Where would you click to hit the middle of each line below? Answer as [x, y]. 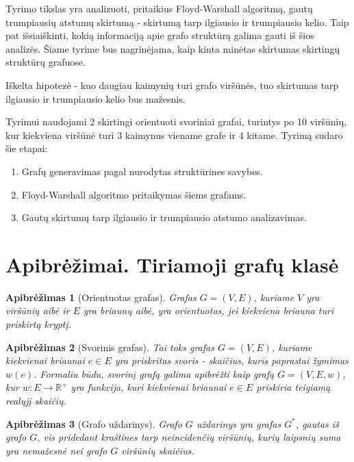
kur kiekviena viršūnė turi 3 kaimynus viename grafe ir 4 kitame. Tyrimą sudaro [174, 134]
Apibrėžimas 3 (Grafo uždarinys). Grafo [94, 423]
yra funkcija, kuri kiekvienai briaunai [149, 387]
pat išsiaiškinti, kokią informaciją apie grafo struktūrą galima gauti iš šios [160, 35]
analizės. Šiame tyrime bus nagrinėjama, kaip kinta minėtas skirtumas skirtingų [173, 48]
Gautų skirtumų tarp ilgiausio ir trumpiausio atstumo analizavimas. [164, 217]
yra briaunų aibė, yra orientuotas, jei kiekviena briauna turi [208, 310]
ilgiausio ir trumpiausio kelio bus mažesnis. [96, 98]
